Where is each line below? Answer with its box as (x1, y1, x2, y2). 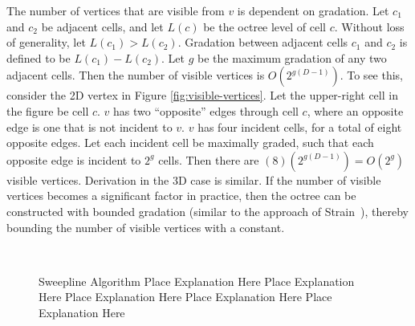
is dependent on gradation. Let (237, 2, 389, 18)
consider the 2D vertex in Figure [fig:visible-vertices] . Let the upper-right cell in (6, 87, 398, 104)
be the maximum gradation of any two (197, 49, 387, 66)
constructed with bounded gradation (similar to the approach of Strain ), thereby (6, 202, 409, 219)
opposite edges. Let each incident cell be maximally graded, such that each (6, 134, 374, 151)
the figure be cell (6, 102, 89, 119)
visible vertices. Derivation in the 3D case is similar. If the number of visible (6, 171, 381, 188)
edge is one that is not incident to (6, 118, 173, 135)
